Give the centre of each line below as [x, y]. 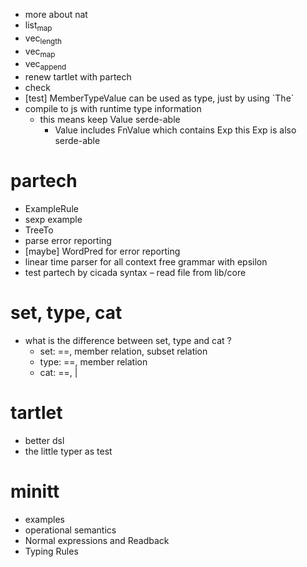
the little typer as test [68, 451]
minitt [35, 491]
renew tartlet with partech [78, 77]
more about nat [56, 14]
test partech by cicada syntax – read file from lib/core [135, 273]
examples [44, 519]
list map [38, 26]
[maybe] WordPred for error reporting [102, 251]
